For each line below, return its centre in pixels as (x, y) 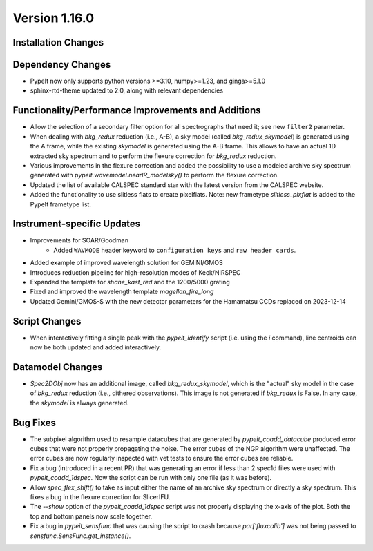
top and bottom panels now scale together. (91, 516)
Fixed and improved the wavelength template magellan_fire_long (122, 292)
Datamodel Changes (58, 367)
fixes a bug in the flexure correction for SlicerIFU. (100, 496)
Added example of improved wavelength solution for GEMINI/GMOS (127, 263)
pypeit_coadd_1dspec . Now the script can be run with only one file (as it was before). (151, 478)
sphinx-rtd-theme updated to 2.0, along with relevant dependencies (127, 90)
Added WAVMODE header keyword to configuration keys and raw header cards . (175, 250)
